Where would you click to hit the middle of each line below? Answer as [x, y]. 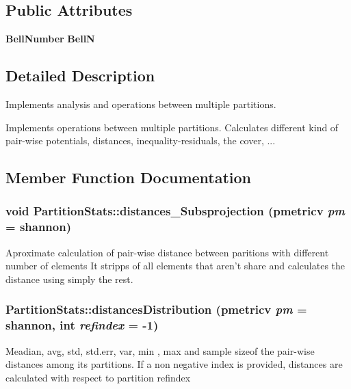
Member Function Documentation [129, 177]
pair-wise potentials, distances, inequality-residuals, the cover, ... [141, 140]
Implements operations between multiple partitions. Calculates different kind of [172, 127]
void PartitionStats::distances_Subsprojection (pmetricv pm [175, 211]
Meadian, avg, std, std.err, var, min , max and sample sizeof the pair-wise [160, 350]
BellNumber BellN [50, 39]
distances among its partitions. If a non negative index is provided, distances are [174, 364]
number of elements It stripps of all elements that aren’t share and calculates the [175, 266]
